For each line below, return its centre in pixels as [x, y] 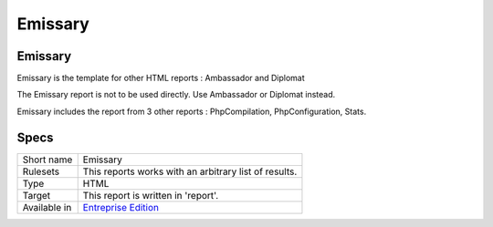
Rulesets [41, 171]
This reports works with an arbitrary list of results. [190, 171]
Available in [47, 207]
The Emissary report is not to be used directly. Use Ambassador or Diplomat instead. [176, 95]
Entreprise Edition [121, 207]
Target [37, 195]
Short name [47, 160]
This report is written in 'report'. [151, 195]
